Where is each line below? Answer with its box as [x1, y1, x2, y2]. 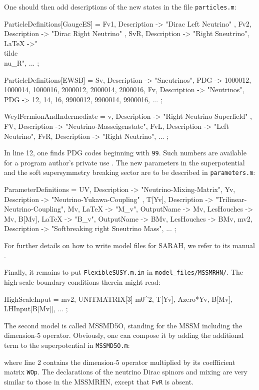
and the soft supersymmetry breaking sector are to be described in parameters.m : [4, 167, 255, 177]
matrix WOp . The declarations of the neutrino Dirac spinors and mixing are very [4, 366, 247, 377]
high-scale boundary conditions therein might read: [4, 276, 160, 287]
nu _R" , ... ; [4, 58, 39, 68]
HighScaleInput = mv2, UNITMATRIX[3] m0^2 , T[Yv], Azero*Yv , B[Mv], [4, 293, 233, 304]
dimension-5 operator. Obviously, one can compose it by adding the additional [4, 330, 244, 340]
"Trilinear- [215, 193, 247, 204]
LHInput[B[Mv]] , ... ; [4, 303, 68, 314]
